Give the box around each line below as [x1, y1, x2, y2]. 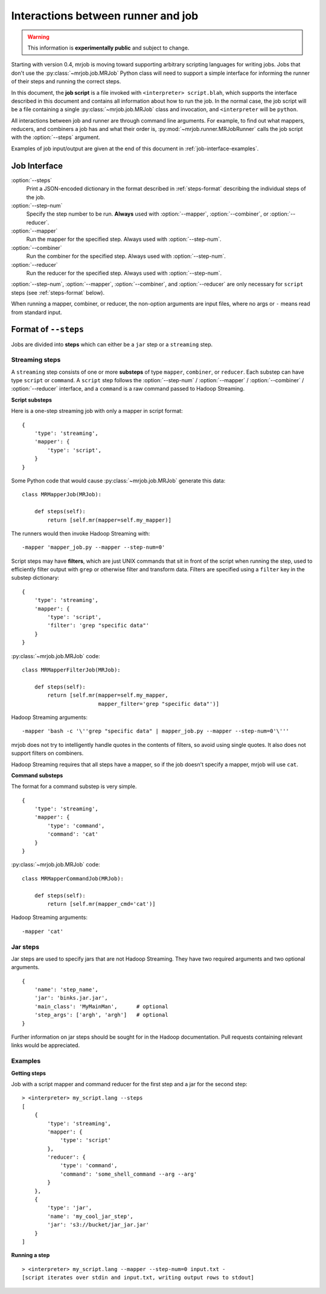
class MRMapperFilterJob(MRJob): [22, 666, 121, 673]
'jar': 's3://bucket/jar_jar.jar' [47, 1222, 150, 1228]
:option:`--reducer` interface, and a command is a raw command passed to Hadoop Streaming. [11, 385, 245, 392]
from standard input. [11, 309, 63, 316]
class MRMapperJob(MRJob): [22, 491, 102, 498]
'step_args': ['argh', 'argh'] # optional [34, 1011, 168, 1019]
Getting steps [11, 1069, 46, 1077]
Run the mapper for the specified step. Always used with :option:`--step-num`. [26, 235, 222, 243]
